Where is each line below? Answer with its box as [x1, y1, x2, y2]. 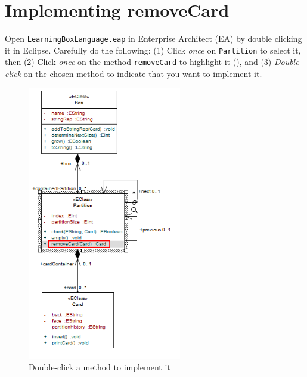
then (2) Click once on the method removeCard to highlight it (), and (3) [5, 55, 272, 68]
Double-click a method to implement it [29, 360, 170, 373]
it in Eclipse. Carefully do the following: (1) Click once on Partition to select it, [5, 44, 301, 56]
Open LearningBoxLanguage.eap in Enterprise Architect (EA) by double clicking [5, 32, 302, 45]
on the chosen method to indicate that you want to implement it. [23, 67, 262, 80]
